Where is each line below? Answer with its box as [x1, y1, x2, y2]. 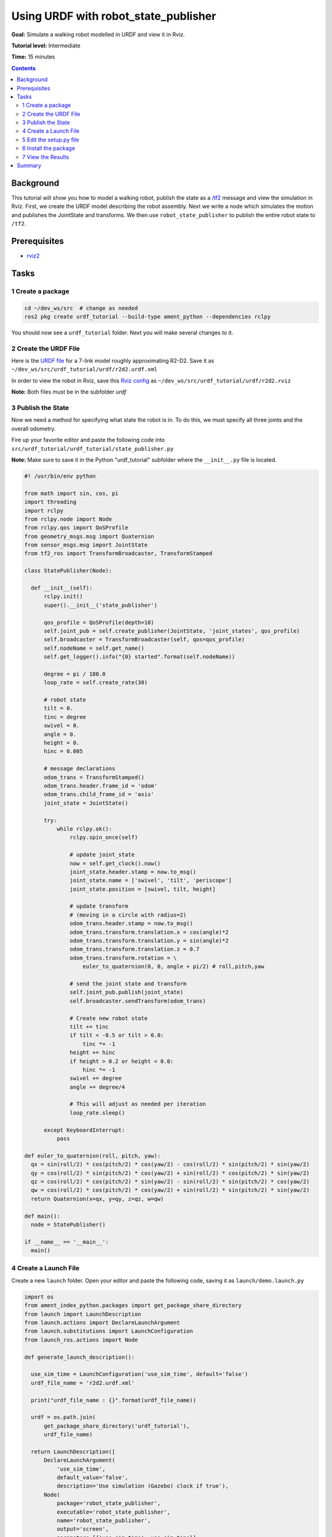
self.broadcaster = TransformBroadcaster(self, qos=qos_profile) [44, 636, 245, 643]
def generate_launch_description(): [24, 1353, 135, 1361]
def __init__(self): [31, 585, 93, 591]
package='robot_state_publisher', [56, 1500, 161, 1507]
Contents [11, 65, 36, 72]
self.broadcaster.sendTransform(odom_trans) [69, 997, 206, 1005]
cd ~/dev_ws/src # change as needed [24, 304, 138, 312]
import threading [24, 499, 77, 505]
